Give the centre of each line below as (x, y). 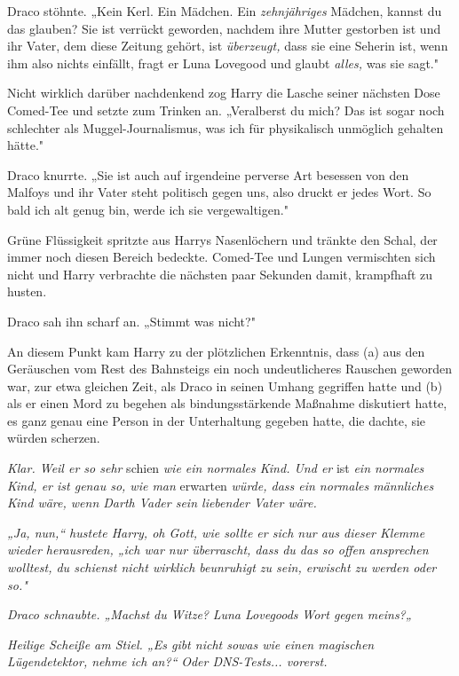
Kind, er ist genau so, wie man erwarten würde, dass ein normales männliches (221, 485)
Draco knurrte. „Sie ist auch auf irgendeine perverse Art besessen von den (208, 174)
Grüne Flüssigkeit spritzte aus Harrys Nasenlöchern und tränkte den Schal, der (222, 239)
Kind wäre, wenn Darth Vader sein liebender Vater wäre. (162, 503)
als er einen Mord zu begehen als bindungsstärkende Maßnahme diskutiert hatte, (227, 403)
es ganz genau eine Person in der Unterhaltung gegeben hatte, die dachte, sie (217, 420)
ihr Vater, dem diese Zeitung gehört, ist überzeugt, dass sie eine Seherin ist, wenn (228, 46)
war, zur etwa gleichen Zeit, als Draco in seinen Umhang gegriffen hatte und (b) (225, 385)
